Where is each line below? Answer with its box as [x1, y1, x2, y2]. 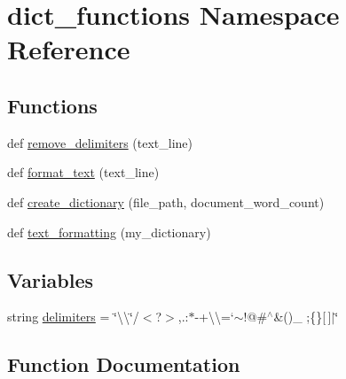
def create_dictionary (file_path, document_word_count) [7, 192, 325, 211]
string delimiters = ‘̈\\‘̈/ [7, 307, 139, 326]
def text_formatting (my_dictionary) [7, 222, 211, 241]
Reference [7, 31, 130, 67]
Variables [7, 266, 94, 293]
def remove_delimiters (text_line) [7, 133, 193, 151]
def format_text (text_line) [7, 163, 160, 182]
